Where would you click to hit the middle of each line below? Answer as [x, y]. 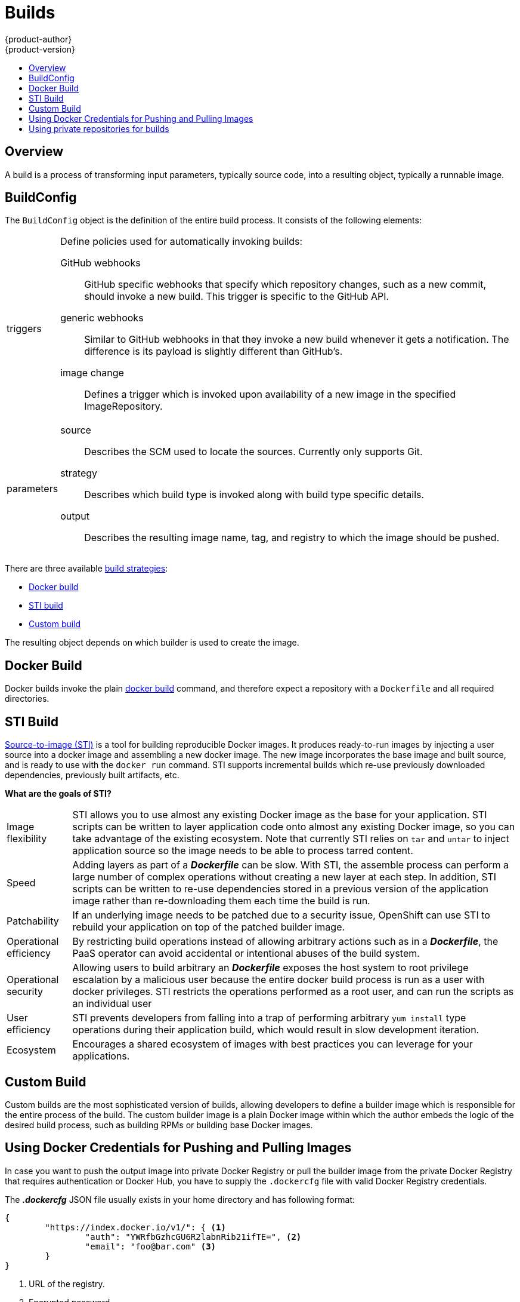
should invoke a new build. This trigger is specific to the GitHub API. [237, 297]
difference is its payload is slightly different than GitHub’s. [213, 351]
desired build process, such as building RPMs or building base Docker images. [159, 1125]
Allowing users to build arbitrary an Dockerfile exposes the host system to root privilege [270, 968]
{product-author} [38, 39]
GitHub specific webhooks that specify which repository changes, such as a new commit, [285, 285]
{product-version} [40, 49]
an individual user [112, 1004]
